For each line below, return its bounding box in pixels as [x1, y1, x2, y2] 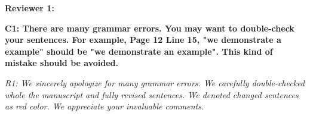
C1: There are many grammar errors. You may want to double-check [5, 21, 294, 34]
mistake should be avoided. [5, 57, 118, 69]
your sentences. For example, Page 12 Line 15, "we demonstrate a [5, 33, 281, 46]
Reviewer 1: [5, 2, 54, 14]
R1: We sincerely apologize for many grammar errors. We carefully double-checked [5, 76, 305, 89]
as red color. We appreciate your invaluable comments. [5, 100, 204, 112]
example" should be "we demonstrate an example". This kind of [5, 45, 273, 57]
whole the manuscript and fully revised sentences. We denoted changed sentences [5, 88, 299, 101]
